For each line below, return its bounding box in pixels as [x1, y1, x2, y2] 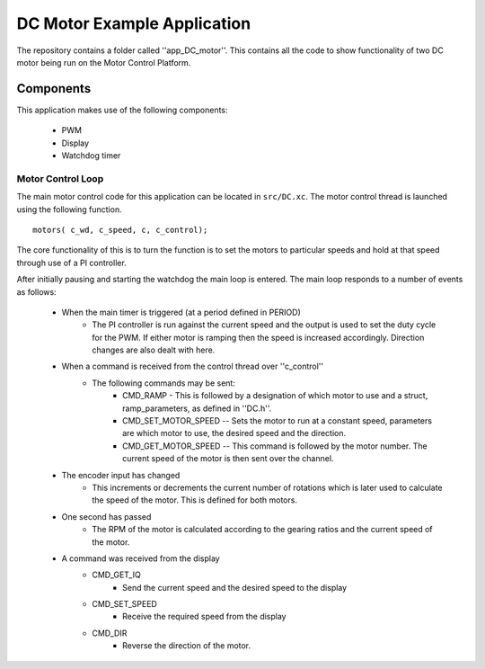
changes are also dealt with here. [92, 344, 216, 355]
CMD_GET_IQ [92, 569, 141, 580]
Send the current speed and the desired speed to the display [122, 582, 348, 593]
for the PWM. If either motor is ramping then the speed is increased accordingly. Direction [92, 332, 425, 343]
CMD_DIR [92, 628, 128, 638]
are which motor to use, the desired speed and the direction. [122, 428, 347, 439]
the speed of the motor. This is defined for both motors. [92, 495, 298, 505]
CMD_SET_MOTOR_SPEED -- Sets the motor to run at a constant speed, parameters [122, 415, 433, 426]
